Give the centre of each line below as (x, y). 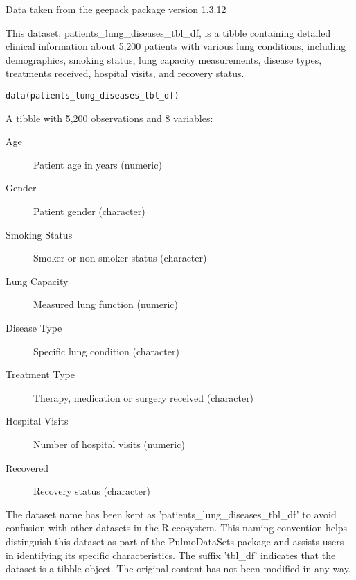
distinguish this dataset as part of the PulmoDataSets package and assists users (175, 541)
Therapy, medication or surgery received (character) (144, 397)
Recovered (27, 467)
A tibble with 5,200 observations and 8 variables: (109, 118)
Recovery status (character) (92, 491)
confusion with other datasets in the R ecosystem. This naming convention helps (177, 528)
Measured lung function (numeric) (106, 304)
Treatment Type (40, 374)
